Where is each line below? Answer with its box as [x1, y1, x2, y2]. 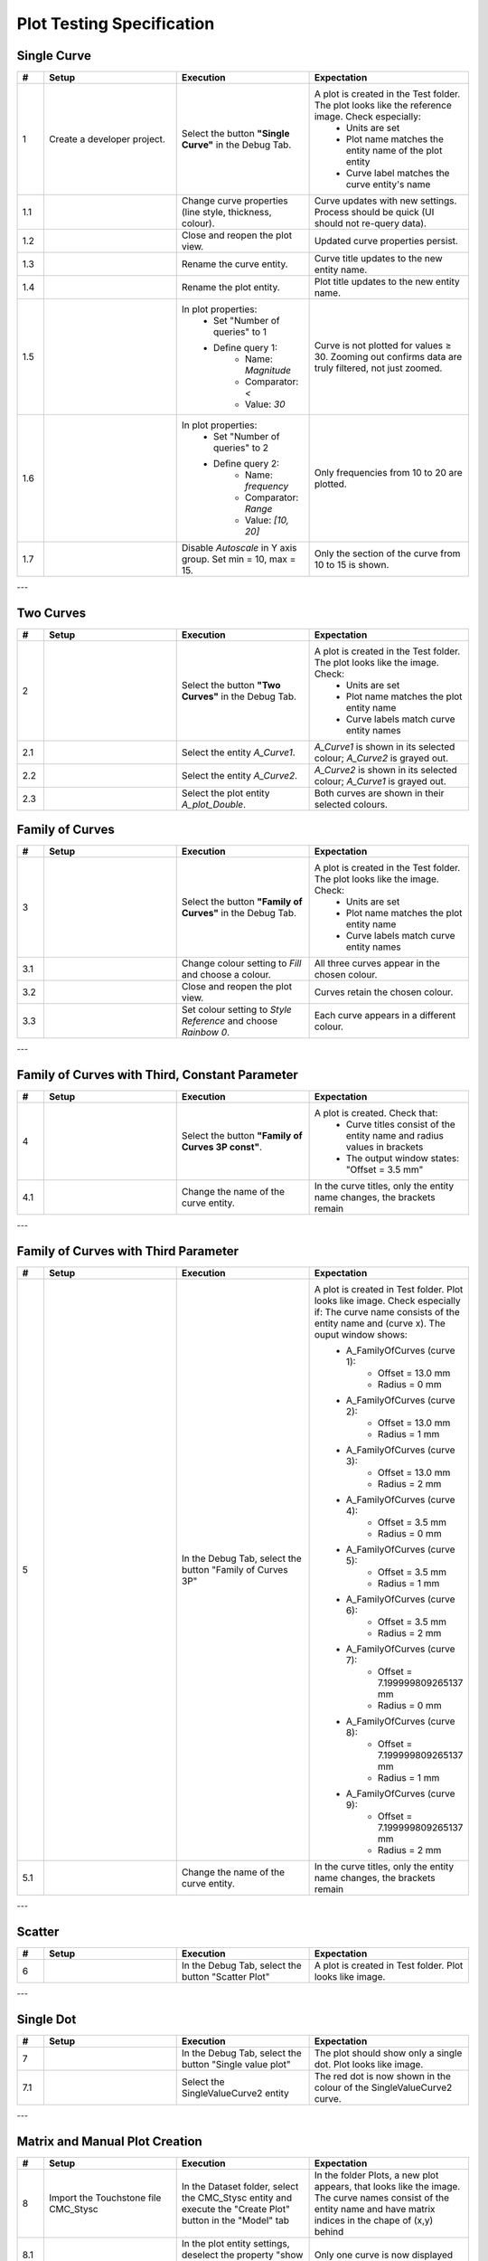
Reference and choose [181, 1015, 278, 1027]
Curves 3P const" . [181, 1140, 262, 1153]
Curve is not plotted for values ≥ [314, 339, 452, 352]
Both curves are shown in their [314, 787, 445, 799]
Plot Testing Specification [16, 14, 215, 33]
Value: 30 [244, 398, 286, 411]
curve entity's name [345, 178, 431, 191]
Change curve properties [181, 194, 288, 207]
